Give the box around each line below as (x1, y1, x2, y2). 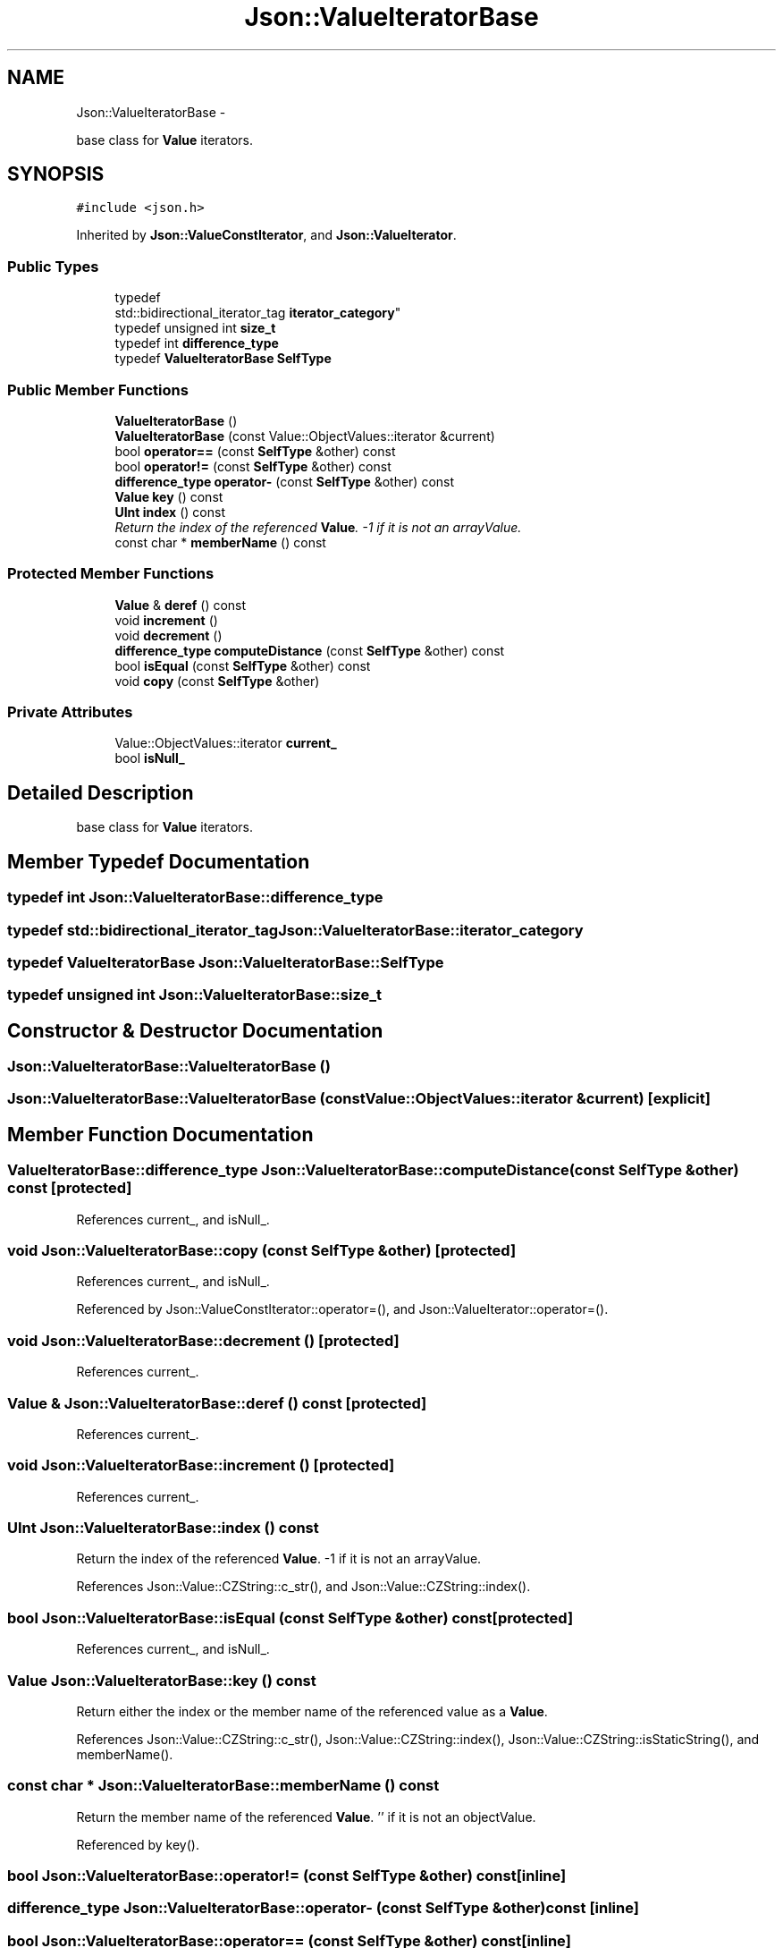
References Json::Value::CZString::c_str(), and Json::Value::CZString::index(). (76, 1579, 531, 1595)
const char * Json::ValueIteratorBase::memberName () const (7, 1776, 440, 1795)
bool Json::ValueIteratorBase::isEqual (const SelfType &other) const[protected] (7, 1608, 574, 1627)
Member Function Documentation (7, 1122, 314, 1146)
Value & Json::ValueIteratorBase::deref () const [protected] (7, 1393, 427, 1412)
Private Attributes (7, 703, 133, 722)
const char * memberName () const (114, 534, 326, 550)
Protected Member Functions (7, 564, 215, 583)
